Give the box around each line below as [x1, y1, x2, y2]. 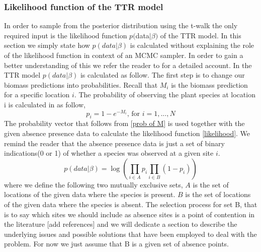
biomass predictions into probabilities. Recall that [4, 79, 158, 90]
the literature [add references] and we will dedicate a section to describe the [4, 219, 237, 229]
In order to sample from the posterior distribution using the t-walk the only [4, 20, 238, 31]
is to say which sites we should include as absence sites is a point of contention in [4, 209, 255, 219]
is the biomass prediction [171, 79, 248, 90]
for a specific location [4, 89, 70, 100]
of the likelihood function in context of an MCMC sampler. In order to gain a [4, 50, 243, 60]
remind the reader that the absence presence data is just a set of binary [4, 138, 225, 148]
